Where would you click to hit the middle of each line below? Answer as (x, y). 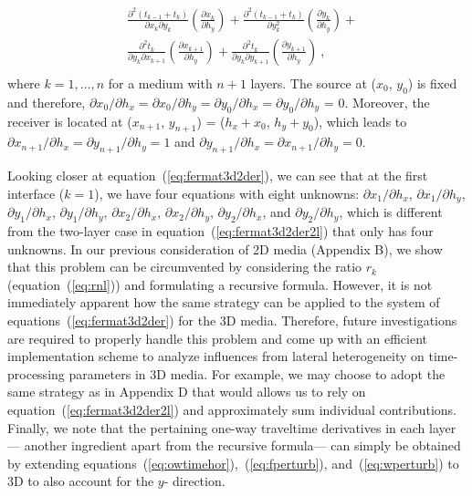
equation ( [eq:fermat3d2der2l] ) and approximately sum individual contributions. (232, 409)
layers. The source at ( (314, 83)
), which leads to (360, 121)
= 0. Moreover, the (377, 102)
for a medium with (160, 83)
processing (36, 373)
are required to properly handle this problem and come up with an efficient (217, 338)
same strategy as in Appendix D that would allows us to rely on (187, 392)
